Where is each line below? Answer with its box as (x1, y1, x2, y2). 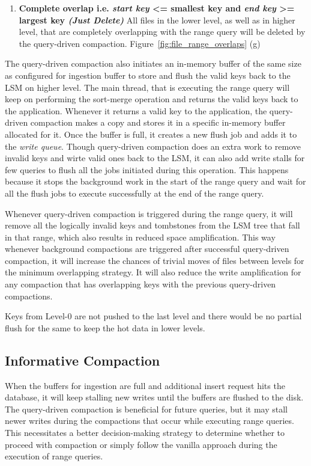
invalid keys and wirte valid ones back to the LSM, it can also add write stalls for (5, 152, 305, 164)
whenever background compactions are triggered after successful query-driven (5, 242, 289, 255)
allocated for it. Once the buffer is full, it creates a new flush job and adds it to (5, 127, 297, 140)
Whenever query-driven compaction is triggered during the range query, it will (5, 207, 293, 219)
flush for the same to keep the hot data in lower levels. (5, 321, 205, 334)
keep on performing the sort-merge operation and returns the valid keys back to (5, 93, 298, 105)
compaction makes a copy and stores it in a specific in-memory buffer (30, 116, 286, 129)
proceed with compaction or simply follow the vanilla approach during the (5, 438, 277, 450)
